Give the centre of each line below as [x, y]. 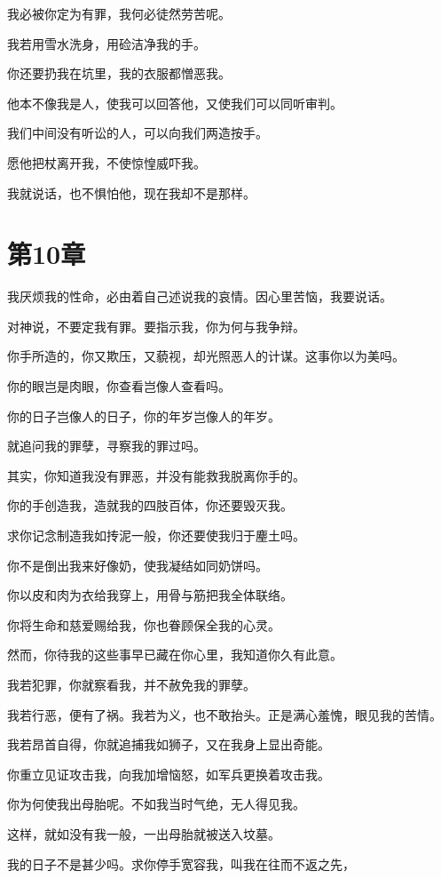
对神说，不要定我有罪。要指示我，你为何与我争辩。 [156, 326]
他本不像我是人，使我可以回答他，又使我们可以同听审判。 [175, 103]
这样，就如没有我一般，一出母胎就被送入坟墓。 [144, 833]
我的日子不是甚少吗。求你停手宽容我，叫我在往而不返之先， [181, 863]
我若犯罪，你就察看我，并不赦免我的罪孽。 [131, 684]
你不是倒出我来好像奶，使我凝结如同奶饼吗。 [138, 565]
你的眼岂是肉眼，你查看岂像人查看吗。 [119, 386]
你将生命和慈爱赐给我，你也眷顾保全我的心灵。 [144, 624]
